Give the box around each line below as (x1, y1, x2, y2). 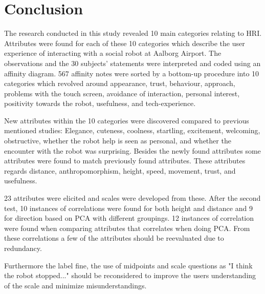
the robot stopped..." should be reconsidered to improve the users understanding (4, 270, 256, 281)
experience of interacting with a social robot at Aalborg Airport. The (4, 48, 222, 58)
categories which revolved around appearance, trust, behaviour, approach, (4, 78, 235, 89)
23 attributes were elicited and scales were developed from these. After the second (4, 193, 261, 203)
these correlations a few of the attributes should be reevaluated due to (4, 233, 224, 243)
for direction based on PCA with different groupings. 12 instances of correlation (4, 213, 254, 223)
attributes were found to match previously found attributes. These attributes (4, 155, 246, 166)
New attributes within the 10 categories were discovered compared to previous (4, 115, 249, 125)
